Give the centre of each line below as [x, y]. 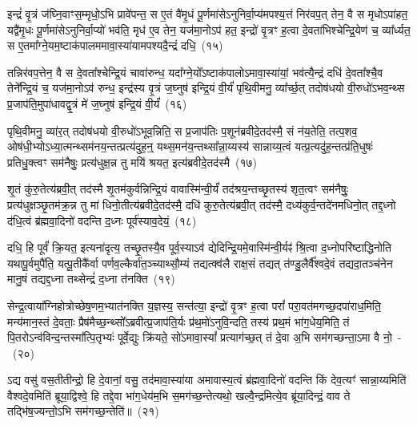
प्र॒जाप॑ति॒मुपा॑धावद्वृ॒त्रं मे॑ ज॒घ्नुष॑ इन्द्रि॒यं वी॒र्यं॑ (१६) [97, 103]
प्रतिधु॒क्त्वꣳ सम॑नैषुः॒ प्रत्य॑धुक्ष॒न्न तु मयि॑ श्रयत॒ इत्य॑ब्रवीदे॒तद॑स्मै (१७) [132, 162]
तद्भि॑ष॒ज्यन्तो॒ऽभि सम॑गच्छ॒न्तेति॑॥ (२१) [83, 411]
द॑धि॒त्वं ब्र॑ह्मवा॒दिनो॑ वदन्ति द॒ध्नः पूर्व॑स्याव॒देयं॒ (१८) [102, 220]
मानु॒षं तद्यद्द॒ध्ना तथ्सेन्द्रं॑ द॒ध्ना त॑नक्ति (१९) [91, 279]
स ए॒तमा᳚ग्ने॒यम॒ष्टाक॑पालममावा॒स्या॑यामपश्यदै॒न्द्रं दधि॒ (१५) [115, 45]
